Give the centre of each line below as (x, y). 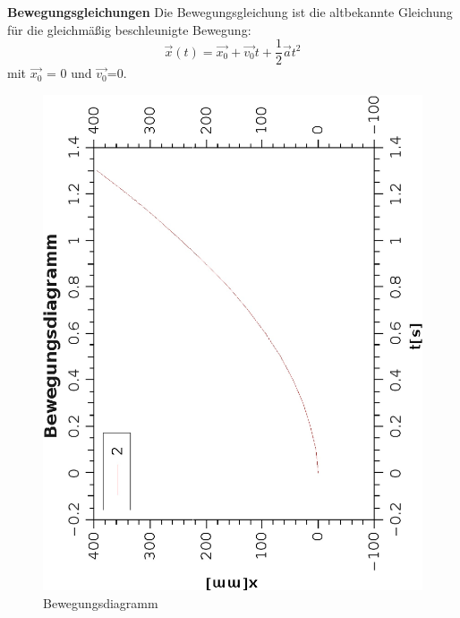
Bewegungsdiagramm (101, 602)
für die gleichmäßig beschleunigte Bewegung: (129, 29)
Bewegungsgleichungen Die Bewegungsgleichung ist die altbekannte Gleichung (230, 12)
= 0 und (69, 73)
